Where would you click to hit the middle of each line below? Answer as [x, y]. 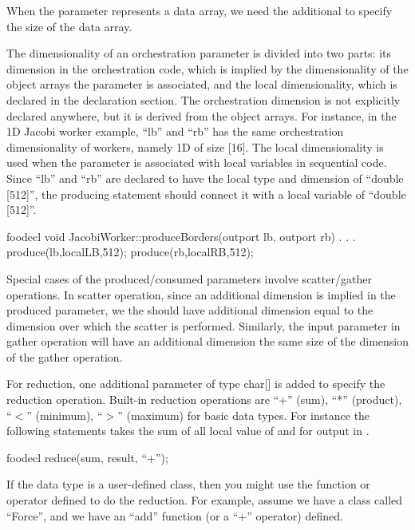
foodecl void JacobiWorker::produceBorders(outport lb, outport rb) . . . [181, 236]
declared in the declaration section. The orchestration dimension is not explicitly [204, 99]
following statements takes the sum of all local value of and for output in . [188, 431]
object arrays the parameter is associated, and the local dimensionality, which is [202, 84]
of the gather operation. [65, 356]
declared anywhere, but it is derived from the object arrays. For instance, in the [202, 115]
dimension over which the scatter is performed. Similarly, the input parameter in [204, 325]
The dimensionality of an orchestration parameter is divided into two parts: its [199, 53]
